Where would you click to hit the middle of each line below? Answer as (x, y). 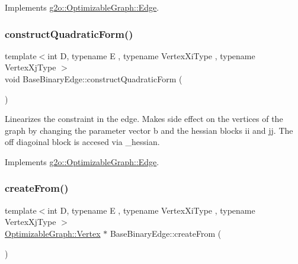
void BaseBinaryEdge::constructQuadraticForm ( (94, 79)
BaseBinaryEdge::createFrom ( (166, 233)
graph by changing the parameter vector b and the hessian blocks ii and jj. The (149, 130)
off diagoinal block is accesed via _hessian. (82, 142)
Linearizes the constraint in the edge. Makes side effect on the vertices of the (144, 119)
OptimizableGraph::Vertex (53, 233)
